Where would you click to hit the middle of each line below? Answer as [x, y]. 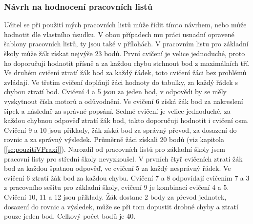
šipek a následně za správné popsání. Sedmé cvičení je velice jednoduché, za [117, 111]
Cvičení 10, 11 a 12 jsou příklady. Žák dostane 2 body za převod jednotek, [115, 196]
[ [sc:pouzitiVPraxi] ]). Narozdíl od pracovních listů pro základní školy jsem [115, 149]
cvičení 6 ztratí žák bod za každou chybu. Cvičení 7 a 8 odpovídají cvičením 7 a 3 [127, 177]
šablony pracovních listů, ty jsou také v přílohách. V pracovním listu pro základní [126, 44]
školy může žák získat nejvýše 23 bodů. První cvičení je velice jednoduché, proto [125, 53]
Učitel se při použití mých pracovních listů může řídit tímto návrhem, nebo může [125, 25]
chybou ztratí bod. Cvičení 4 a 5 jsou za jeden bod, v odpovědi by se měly [115, 92]
